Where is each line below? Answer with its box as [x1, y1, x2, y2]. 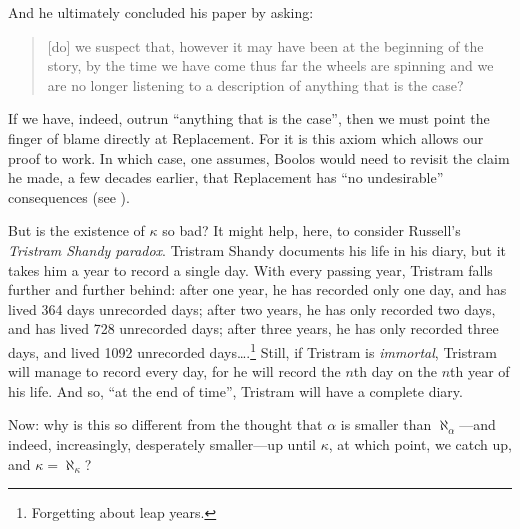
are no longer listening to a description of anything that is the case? [47, 74, 464, 95]
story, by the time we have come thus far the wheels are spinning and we [47, 55, 494, 76]
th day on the [353, 361, 438, 382]
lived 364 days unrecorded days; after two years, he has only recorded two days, [8, 298, 496, 319]
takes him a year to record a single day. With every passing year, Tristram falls [8, 259, 493, 280]
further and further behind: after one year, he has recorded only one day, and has [8, 279, 507, 300]
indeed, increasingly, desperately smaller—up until [8, 433, 316, 454]
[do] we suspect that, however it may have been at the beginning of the [47, 35, 484, 56]
